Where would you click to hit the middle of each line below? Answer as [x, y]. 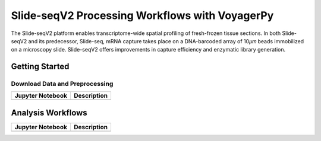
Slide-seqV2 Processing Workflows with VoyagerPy [142, 15]
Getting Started [40, 67]
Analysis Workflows [49, 113]
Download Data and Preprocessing [62, 84]
